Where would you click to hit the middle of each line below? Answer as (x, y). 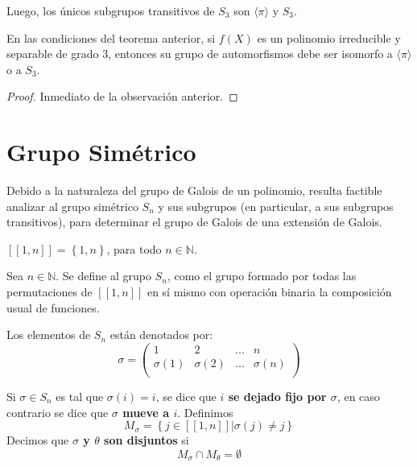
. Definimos (205, 412)
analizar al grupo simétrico (72, 206)
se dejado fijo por (277, 396)
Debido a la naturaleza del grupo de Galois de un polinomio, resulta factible (194, 190)
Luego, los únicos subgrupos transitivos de (111, 10)
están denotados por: (161, 335)
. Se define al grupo (103, 276)
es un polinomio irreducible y (329, 37)
